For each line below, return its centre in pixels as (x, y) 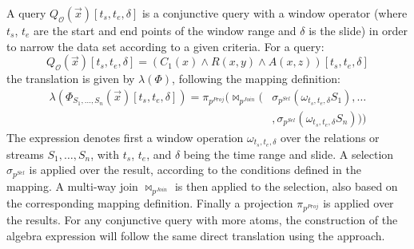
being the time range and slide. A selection (289, 154)
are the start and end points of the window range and (165, 30)
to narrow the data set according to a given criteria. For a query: (165, 46)
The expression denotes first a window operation (125, 137)
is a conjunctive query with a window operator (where (275, 13)
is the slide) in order (358, 30)
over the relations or (330, 137)
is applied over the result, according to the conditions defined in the (195, 170)
